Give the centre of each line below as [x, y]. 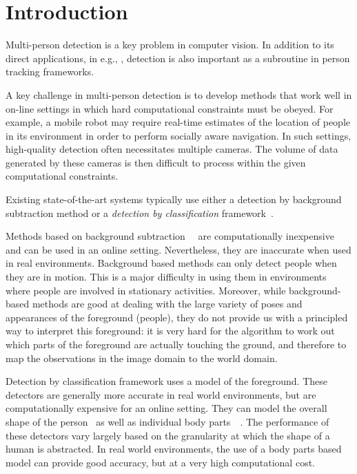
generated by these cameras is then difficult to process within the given [156, 162]
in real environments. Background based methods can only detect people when [171, 263]
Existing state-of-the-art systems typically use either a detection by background [174, 199]
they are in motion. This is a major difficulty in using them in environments [166, 277]
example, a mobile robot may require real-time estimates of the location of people [178, 122]
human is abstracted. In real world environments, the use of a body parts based [174, 449]
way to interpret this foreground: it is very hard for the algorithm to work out [170, 331]
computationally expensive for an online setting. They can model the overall [166, 408]
